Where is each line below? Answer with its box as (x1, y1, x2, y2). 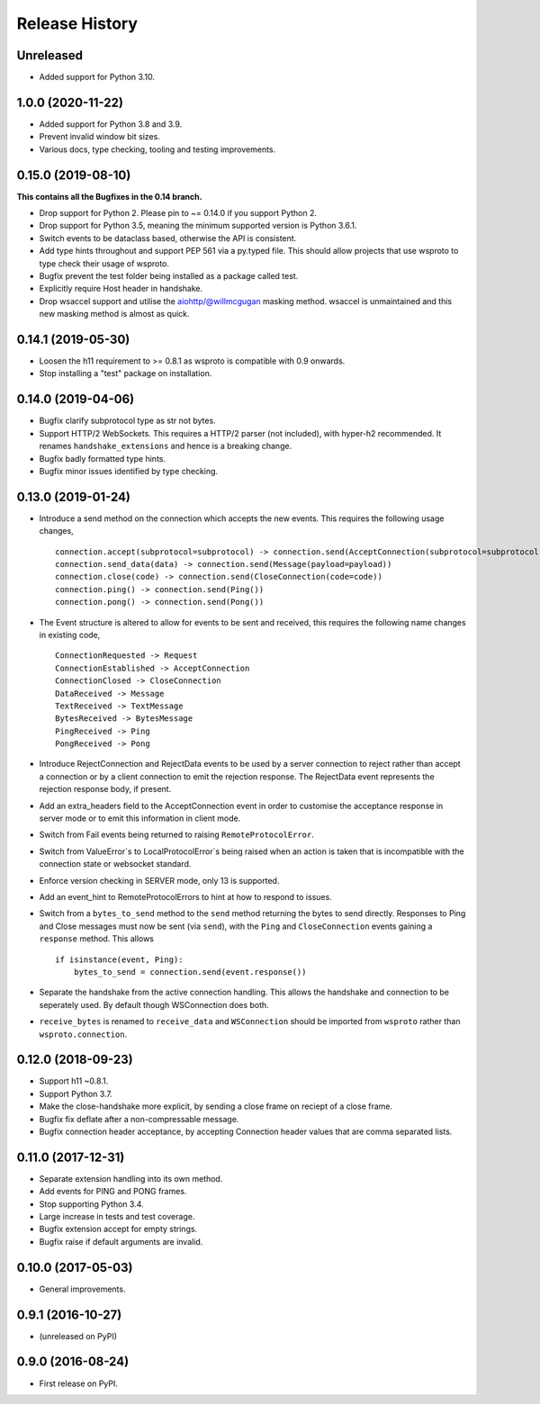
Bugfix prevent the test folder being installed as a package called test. (39, 271, 299, 281)
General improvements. (39, 1283, 126, 1294)
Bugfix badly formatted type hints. (39, 453, 166, 463)
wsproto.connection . (39, 1029, 128, 1039)
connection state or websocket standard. (39, 859, 192, 869)
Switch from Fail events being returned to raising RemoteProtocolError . (39, 829, 314, 841)
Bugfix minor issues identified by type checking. (39, 465, 219, 476)
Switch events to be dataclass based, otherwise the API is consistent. (39, 232, 297, 243)
